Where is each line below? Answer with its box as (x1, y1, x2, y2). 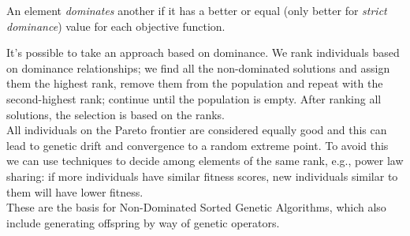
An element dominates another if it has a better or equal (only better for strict (6, 2, 387, 18)
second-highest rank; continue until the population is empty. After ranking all (6, 90, 382, 107)
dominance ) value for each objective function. (6, 17, 225, 34)
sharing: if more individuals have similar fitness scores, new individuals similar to (6, 167, 398, 184)
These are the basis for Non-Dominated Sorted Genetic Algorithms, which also (6, 199, 386, 215)
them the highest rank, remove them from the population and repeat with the (6, 75, 383, 92)
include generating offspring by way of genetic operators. (6, 214, 280, 230)
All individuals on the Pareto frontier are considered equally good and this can (6, 122, 387, 138)
